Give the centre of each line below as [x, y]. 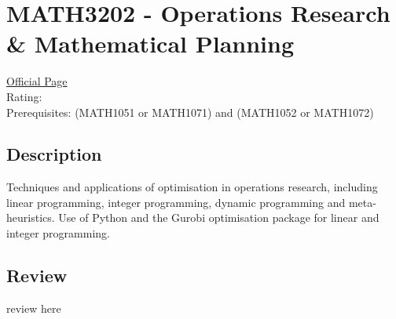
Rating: [24, 96]
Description [54, 154]
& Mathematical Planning [150, 43]
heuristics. [31, 217]
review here [34, 308]
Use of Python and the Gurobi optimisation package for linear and [219, 217]
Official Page [37, 81]
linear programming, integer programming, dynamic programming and [176, 202]
